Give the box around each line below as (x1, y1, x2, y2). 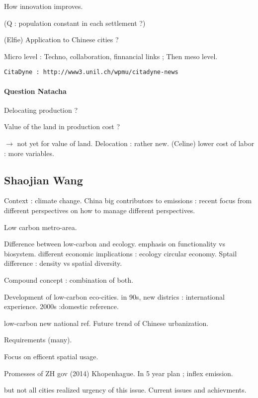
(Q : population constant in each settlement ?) (4, 17, 146, 28)
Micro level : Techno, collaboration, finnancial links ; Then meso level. (4, 51, 218, 61)
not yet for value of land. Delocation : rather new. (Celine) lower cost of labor (17, 138, 255, 149)
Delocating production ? (4, 104, 78, 115)
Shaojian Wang (4, 172, 83, 187)
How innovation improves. (4, 1, 83, 11)
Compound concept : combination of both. (4, 274, 133, 285)
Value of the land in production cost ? (4, 121, 120, 132)
